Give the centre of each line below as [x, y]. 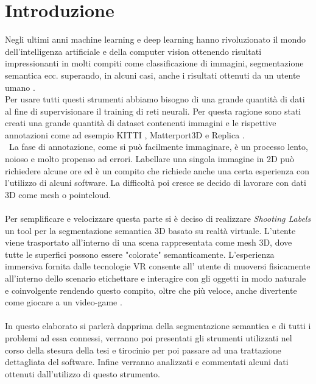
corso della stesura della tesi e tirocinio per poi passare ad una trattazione [143, 350]
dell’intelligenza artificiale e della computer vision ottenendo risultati [133, 51]
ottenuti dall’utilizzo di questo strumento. [83, 373]
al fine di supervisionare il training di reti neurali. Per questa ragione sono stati [153, 111]
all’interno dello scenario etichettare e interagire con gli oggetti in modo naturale [156, 278]
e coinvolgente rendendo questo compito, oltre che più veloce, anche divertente [151, 290]
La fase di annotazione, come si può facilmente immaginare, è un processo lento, [158, 147]
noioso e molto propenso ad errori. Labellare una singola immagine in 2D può [149, 159]
